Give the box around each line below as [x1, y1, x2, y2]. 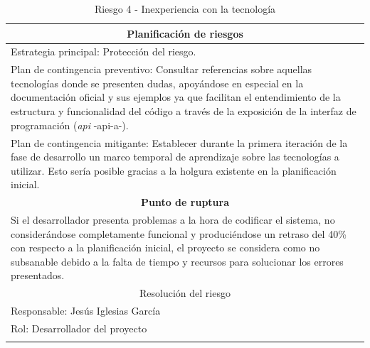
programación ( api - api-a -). [11, 117, 129, 132]
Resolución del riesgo [139, 286, 231, 300]
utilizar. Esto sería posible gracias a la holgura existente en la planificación [11, 163, 337, 178]
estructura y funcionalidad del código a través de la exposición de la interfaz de [11, 104, 356, 119]
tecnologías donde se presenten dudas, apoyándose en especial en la [11, 75, 304, 90]
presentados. [11, 268, 65, 283]
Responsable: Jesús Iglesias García [11, 303, 161, 318]
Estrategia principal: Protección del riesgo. [11, 44, 196, 59]
